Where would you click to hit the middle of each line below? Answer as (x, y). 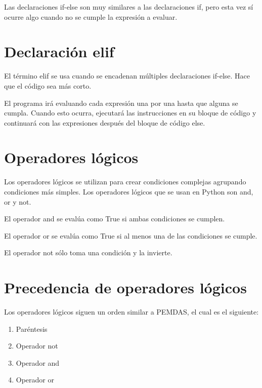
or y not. (18, 201)
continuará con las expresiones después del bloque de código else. (105, 122)
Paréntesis (32, 328)
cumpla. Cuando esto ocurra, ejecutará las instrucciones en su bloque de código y (130, 113)
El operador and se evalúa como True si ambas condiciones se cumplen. (115, 219)
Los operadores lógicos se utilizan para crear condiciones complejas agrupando (125, 182)
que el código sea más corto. (48, 85)
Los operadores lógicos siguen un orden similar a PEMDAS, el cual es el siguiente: (132, 312)
